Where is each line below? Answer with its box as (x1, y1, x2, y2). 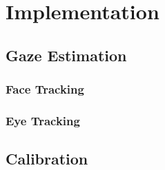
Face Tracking (6, 81, 84, 98)
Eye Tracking (6, 111, 80, 129)
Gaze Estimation (6, 44, 127, 65)
